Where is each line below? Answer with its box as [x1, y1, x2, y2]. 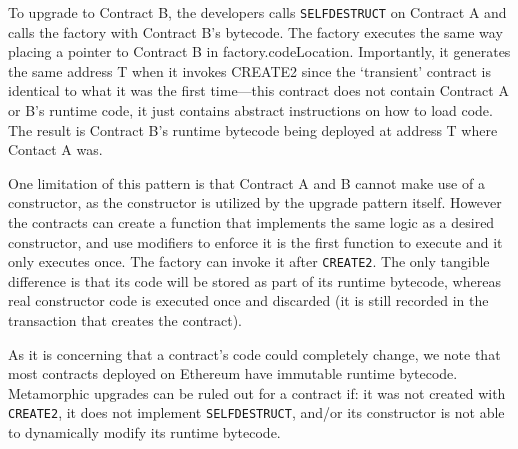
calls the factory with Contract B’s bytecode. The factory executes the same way [8, 21, 503, 42]
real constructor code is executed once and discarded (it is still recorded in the [8, 290, 489, 311]
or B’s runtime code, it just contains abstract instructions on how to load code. [8, 100, 493, 121]
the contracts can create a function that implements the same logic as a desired [8, 212, 495, 232]
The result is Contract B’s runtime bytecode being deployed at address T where [8, 119, 498, 140]
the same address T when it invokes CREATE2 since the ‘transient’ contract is [8, 60, 492, 81]
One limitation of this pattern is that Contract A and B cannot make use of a [8, 172, 485, 193]
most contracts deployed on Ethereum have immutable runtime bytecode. [8, 363, 458, 384]
